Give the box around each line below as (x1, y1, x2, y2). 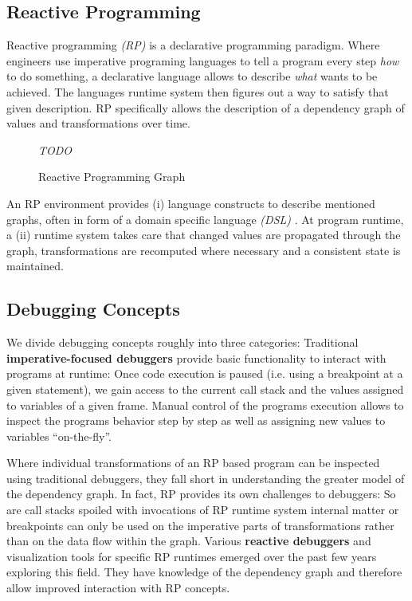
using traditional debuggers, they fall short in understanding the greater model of (6, 469, 405, 486)
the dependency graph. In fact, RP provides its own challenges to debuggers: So (6, 485, 396, 502)
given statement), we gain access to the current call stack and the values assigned (6, 380, 404, 397)
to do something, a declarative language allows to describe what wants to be (6, 68, 378, 84)
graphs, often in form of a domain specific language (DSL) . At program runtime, (6, 210, 404, 227)
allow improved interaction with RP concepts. (6, 579, 230, 596)
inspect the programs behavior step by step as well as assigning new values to (6, 412, 386, 429)
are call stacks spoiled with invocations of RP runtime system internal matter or (6, 501, 399, 518)
